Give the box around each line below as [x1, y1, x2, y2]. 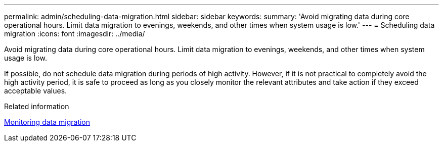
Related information [4, 102, 69, 111]
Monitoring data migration [4, 118, 91, 126]
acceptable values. [4, 86, 67, 95]
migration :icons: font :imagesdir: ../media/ [4, 29, 145, 38]
